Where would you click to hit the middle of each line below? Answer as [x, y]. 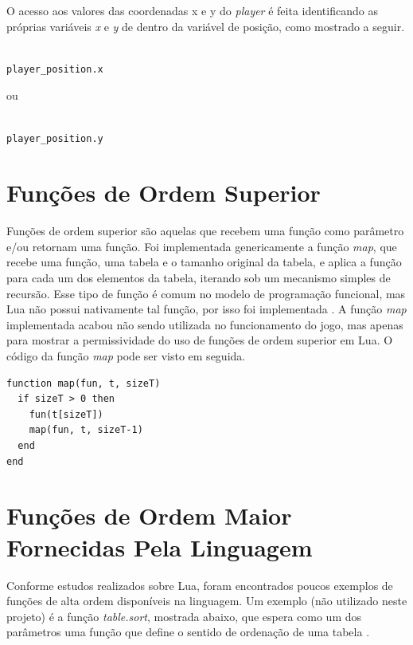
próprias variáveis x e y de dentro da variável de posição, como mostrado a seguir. [206, 26]
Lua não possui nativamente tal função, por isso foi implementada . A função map [206, 309]
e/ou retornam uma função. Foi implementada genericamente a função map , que [202, 246]
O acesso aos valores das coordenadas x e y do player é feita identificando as [192, 10]
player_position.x [55, 69]
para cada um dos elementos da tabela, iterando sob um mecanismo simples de [199, 278]
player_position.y [55, 138]
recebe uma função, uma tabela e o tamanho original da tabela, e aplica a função [204, 262]
